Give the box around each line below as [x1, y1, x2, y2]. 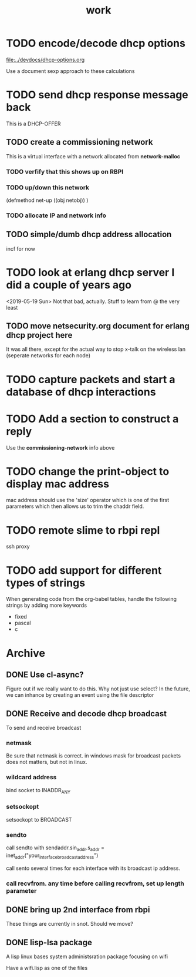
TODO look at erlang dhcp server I [6, 265, 175, 279]
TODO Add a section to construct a [6, 412, 179, 426]
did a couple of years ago [6, 278, 132, 291]
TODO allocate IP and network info [6, 211, 107, 220]
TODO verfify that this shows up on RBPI [6, 167, 124, 175]
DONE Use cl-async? [6, 669, 84, 680]
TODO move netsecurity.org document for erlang [6, 321, 190, 331]
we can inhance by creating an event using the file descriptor [6, 692, 154, 699]
